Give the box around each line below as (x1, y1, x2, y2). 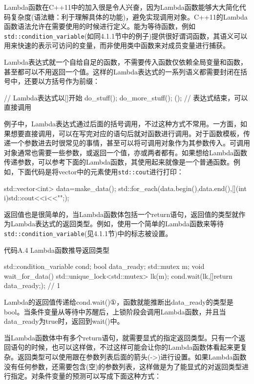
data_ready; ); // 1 (4, 280, 61, 290)
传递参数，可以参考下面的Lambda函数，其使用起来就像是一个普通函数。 (4, 157, 233, 167)
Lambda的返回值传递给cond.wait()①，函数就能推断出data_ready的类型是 (4, 297, 233, 307)
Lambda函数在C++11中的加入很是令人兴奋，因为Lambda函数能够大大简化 (4, 2, 239, 12)
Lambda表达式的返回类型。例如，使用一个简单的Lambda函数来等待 (10, 218, 224, 229)
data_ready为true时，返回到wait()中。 (4, 316, 124, 326)
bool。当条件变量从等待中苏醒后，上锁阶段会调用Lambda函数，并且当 (4, 306, 226, 316)
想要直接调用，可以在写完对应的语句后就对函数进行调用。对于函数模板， (10, 128, 243, 138)
